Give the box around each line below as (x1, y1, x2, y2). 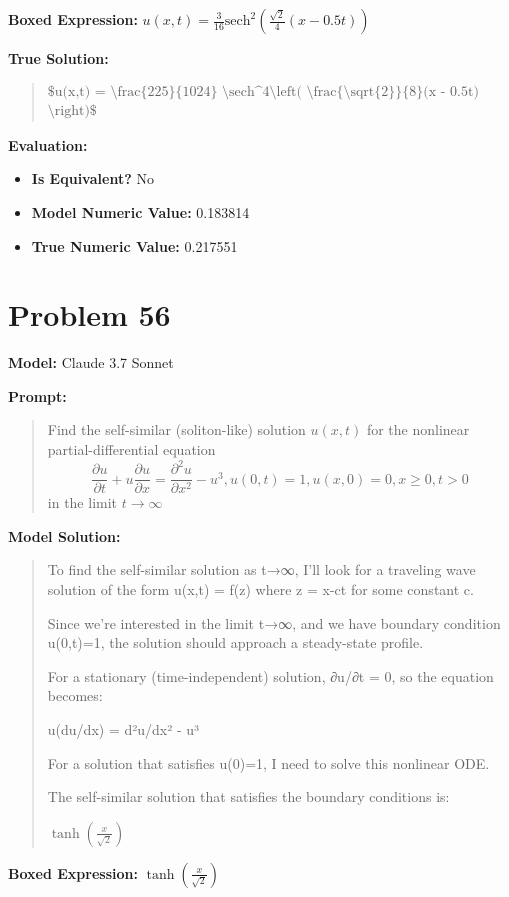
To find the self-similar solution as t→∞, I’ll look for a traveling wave (47, 559, 476, 580)
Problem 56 (8, 294, 171, 335)
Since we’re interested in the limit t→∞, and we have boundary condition (47, 612, 501, 633)
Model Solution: (8, 525, 121, 546)
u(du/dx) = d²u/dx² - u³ (47, 718, 200, 739)
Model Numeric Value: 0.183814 (31, 201, 250, 222)
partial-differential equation (47, 439, 216, 460)
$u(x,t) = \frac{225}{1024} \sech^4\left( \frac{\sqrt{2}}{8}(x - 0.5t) (47, 84, 479, 99)
